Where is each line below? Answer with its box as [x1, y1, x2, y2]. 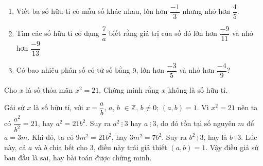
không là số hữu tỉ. [168, 85, 228, 95]
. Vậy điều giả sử [205, 141, 258, 152]
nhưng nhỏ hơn [182, 6, 231, 16]
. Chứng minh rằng [99, 85, 160, 95]
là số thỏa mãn [26, 85, 73, 95]
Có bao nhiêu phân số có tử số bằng [16, 65, 130, 75]
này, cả [4, 141, 26, 152]
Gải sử [4, 102, 25, 113]
